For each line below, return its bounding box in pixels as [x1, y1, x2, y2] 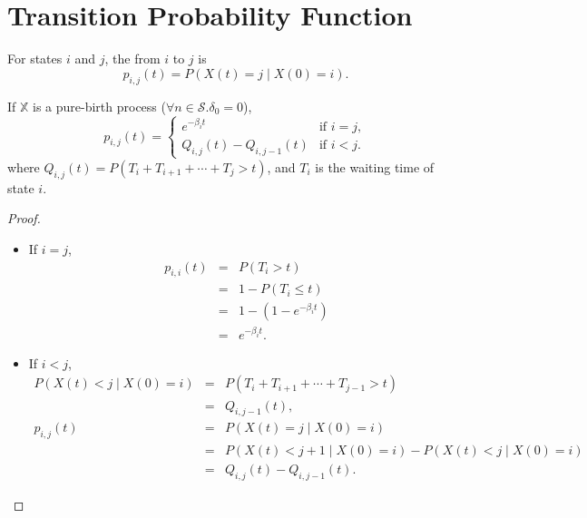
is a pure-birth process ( [33, 96, 166, 115]
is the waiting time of [315, 157, 435, 176]
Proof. [7, 209, 41, 228]
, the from [104, 49, 161, 68]
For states [7, 49, 63, 68]
